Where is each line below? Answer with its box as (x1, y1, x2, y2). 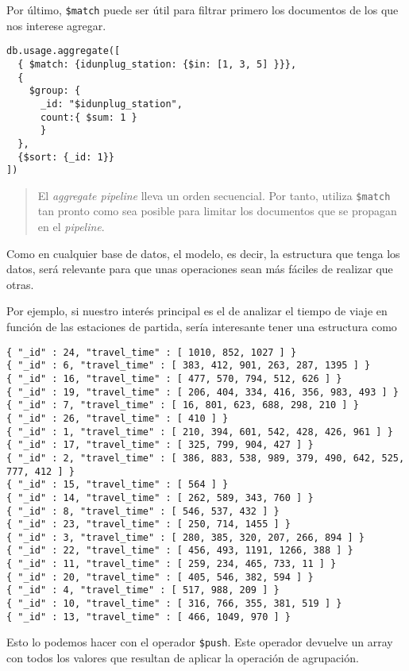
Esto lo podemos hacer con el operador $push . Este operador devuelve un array (6, 634, 393, 650)
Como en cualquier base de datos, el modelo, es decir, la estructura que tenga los (6, 245, 400, 261)
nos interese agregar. (6, 17, 106, 33)
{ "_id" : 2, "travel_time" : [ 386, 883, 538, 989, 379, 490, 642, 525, (6, 452, 405, 464)
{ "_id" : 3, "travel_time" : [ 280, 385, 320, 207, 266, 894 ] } (6, 531, 365, 543)
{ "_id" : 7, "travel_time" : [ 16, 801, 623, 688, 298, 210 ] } (6, 399, 359, 411)
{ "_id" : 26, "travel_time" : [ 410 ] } (6, 412, 229, 424)
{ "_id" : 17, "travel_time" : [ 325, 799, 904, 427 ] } (6, 439, 314, 451)
